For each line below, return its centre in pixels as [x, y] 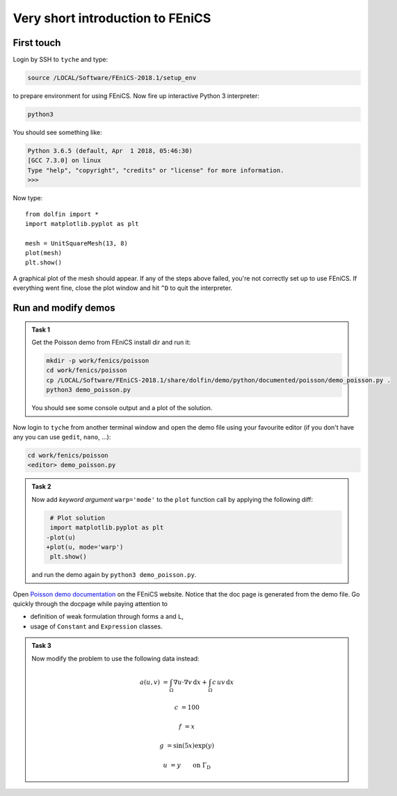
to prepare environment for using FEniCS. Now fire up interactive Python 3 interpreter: [136, 96]
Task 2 [41, 487]
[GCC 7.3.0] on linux [64, 161]
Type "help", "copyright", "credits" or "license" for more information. [156, 170]
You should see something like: [57, 132]
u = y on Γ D [187, 766]
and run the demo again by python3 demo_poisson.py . [114, 575]
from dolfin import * [62, 214]
